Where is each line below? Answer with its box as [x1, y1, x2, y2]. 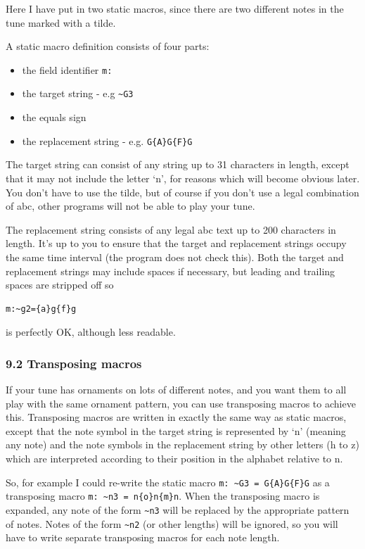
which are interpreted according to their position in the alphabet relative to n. [6, 451, 343, 466]
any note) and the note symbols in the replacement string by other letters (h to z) [6, 437, 359, 452]
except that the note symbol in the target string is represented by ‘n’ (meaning [6, 423, 346, 438]
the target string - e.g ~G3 [22, 86, 134, 101]
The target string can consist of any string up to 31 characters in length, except [6, 157, 350, 172]
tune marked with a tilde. [6, 15, 116, 30]
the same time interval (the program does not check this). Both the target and [6, 249, 344, 264]
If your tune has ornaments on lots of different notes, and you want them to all [6, 382, 347, 397]
